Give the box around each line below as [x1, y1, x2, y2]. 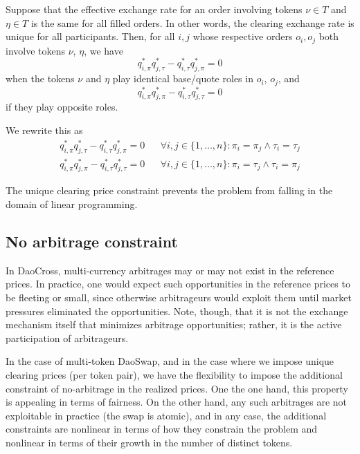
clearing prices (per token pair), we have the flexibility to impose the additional [6, 367, 343, 381]
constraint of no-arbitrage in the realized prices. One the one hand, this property [6, 381, 348, 395]
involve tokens [6, 43, 66, 57]
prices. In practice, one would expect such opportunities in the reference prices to [6, 276, 350, 291]
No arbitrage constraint [6, 231, 178, 252]
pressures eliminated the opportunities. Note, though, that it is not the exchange [6, 303, 348, 318]
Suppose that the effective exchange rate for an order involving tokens [6, 2, 303, 16]
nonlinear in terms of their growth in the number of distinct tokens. [6, 435, 293, 449]
